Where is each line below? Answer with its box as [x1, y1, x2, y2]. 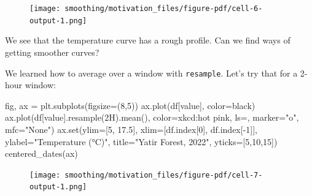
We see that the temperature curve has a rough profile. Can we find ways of [5, 34, 291, 47]
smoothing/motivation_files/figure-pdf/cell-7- [64, 170, 263, 179]
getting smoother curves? [5, 45, 99, 58]
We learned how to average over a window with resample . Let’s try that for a [5, 66, 298, 79]
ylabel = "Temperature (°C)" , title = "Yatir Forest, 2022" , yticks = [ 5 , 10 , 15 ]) [5, 135, 278, 148]
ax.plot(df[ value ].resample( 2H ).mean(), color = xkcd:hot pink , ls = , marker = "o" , [5, 111, 299, 124]
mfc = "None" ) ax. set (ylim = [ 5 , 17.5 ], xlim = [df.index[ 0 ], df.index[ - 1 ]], [5, 123, 258, 135]
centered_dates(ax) [5, 147, 78, 160]
